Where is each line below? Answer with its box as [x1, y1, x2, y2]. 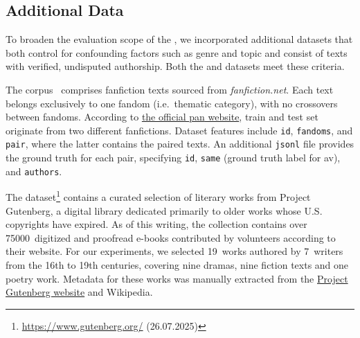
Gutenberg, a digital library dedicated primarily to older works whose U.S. [6, 203, 323, 217]
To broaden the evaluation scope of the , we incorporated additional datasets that [6, 32, 353, 46]
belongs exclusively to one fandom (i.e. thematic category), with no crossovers [6, 96, 338, 110]
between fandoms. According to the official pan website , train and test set [6, 109, 318, 124]
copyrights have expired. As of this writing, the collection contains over [6, 217, 307, 231]
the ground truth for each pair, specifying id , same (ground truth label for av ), [6, 150, 341, 165]
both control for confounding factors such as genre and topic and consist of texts [6, 45, 348, 60]
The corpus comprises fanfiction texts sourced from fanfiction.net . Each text [6, 82, 334, 96]
